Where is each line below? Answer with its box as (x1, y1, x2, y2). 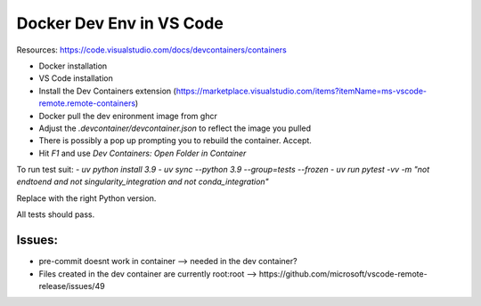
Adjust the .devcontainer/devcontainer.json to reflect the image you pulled (38, 123, 312, 133)
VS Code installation (38, 73, 113, 84)
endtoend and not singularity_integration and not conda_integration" (16, 176, 269, 187)
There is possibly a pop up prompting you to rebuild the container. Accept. (38, 135, 312, 146)
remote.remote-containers (38, 98, 136, 109)
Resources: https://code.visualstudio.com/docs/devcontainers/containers (16, 44, 287, 55)
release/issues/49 (38, 280, 106, 291)
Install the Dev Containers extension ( (38, 85, 177, 96)
